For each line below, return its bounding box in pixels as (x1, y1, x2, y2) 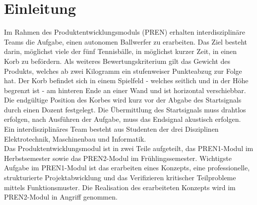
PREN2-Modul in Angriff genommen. (4, 192, 118, 202)
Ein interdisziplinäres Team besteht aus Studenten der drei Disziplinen (4, 124, 219, 134)
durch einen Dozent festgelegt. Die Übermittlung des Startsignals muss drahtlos (4, 104, 246, 114)
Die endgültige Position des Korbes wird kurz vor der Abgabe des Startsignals (4, 95, 242, 105)
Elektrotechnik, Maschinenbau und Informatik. (4, 133, 146, 144)
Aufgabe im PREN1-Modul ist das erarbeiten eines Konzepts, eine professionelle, (4, 162, 250, 173)
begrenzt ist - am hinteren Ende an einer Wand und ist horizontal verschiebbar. (4, 85, 246, 95)
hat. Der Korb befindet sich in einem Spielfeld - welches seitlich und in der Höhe (4, 75, 249, 86)
